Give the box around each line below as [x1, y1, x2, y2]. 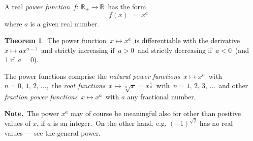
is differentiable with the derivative [134, 35, 240, 46]
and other [219, 80, 248, 91]
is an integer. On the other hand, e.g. [53, 118, 167, 128]
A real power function [4, 1, 70, 11]
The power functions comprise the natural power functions [4, 70, 180, 81]
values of [4, 118, 31, 128]
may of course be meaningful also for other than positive [70, 108, 241, 118]
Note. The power [4, 108, 59, 118]
